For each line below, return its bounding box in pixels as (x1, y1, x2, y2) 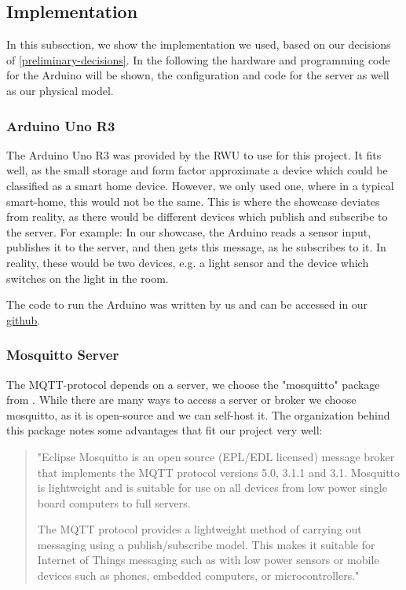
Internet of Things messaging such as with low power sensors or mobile (37, 552, 379, 568)
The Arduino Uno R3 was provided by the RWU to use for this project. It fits (6, 146, 382, 163)
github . (6, 311, 41, 328)
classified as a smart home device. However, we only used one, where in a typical (6, 177, 394, 193)
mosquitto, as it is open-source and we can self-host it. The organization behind (6, 406, 390, 423)
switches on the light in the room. (6, 269, 169, 286)
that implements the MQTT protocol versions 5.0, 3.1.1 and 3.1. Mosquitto (37, 464, 401, 480)
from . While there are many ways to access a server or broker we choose (6, 391, 357, 408)
